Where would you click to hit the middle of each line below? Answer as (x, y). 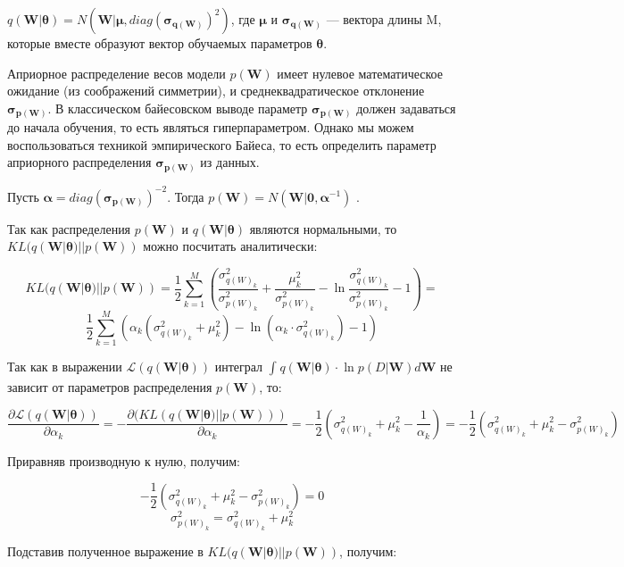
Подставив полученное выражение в (105, 550)
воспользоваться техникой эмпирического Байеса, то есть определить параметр (222, 144)
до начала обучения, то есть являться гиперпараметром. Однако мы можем (211, 127)
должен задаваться (406, 108)
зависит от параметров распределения (110, 386)
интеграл (239, 367)
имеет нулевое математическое (360, 73)
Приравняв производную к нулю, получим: (124, 460)
